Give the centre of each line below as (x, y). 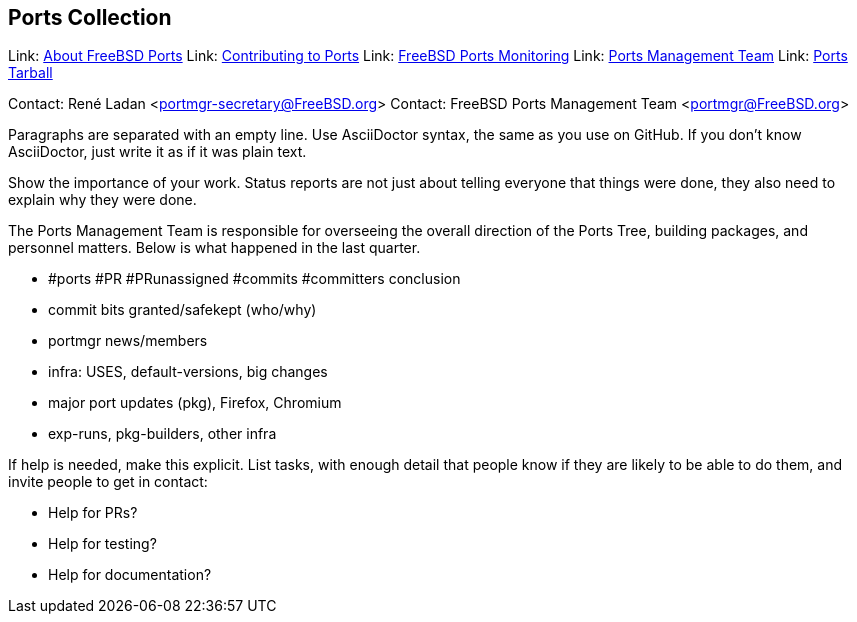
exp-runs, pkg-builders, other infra (162, 434)
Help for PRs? (93, 513)
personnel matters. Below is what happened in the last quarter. (214, 248)
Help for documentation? (130, 575)
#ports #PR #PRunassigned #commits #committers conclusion (254, 279)
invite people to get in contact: (108, 482)
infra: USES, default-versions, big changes (188, 372)
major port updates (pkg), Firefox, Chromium (195, 403)
